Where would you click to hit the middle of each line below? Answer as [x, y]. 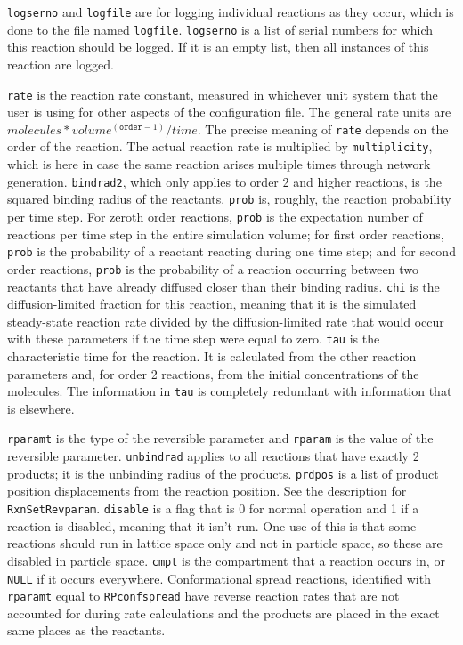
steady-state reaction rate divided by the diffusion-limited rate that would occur [226, 321]
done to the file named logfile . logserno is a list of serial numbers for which [220, 29]
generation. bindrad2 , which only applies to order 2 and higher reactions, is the [224, 181]
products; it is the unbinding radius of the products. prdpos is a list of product [223, 473]
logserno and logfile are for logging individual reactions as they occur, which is [231, 12]
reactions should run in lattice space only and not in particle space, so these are [225, 543]
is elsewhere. [41, 408]
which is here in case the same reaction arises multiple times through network [219, 164]
